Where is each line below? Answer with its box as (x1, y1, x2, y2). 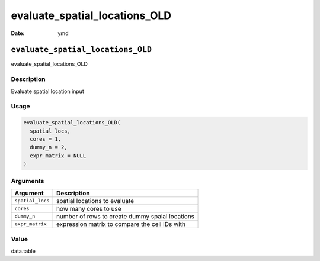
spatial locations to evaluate (56, 196, 135, 205)
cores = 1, (30, 136, 62, 142)
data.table (11, 247, 36, 254)
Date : (11, 30, 25, 37)
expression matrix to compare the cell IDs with (56, 220, 186, 228)
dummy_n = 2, (30, 144, 68, 151)
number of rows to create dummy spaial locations (56, 212, 195, 220)
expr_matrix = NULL (30, 152, 87, 159)
